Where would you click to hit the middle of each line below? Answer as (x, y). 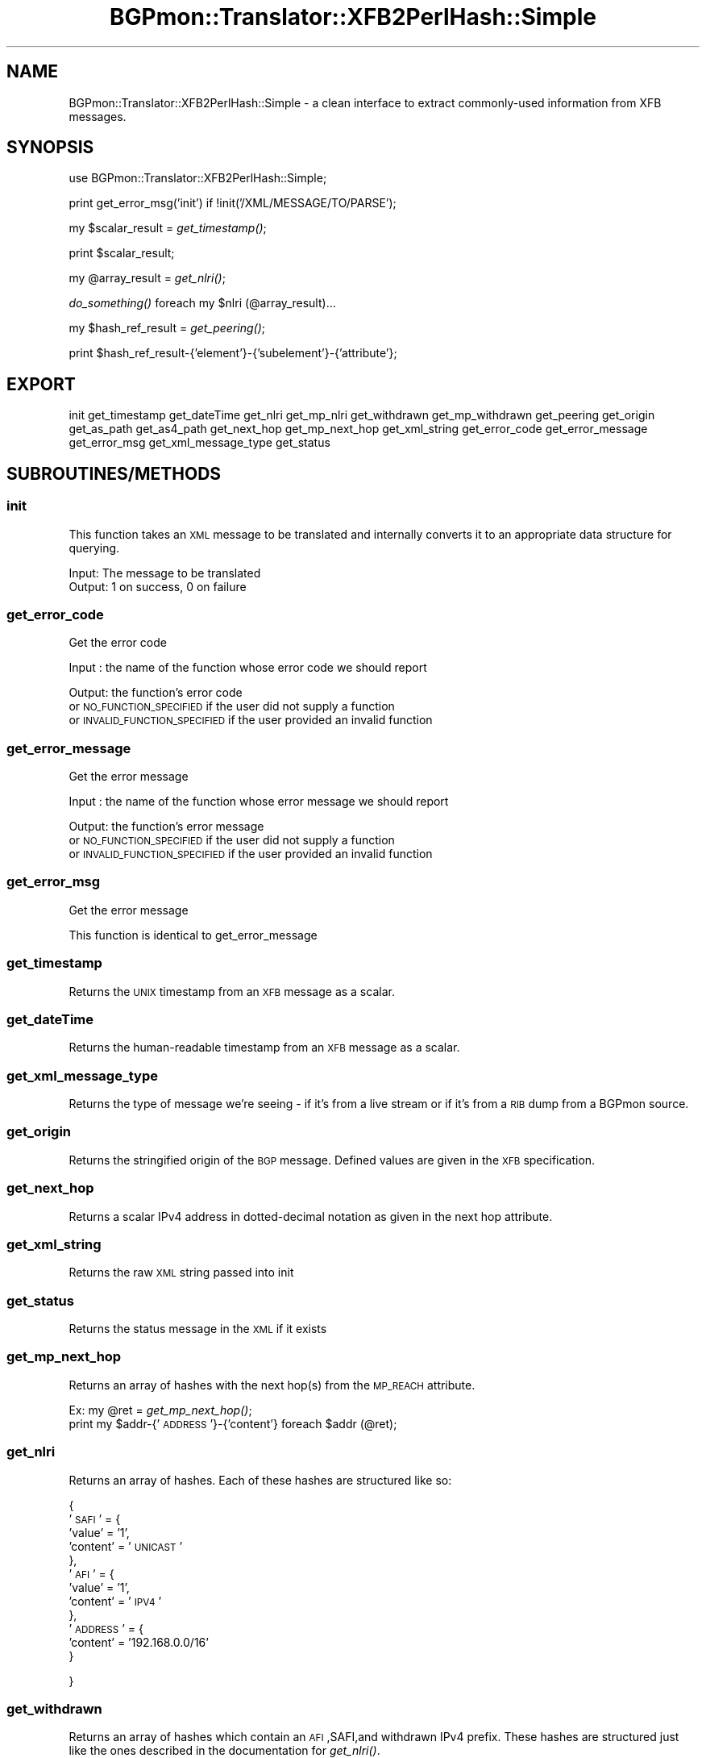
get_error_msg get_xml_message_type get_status (199, 443)
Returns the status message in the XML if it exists (198, 1329)
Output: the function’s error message (166, 826)
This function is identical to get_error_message (193, 935)
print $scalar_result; (122, 253)
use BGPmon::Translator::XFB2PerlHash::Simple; (198, 178)
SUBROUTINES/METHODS (114, 473)
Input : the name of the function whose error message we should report (259, 801)
